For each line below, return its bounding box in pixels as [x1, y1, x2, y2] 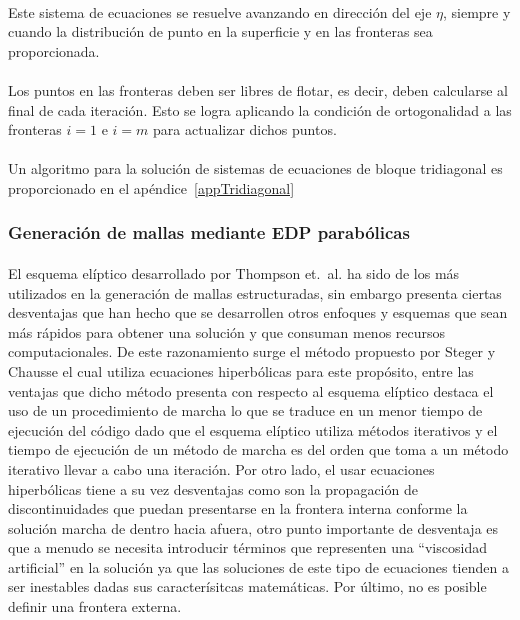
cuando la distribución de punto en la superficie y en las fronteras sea [8, 21, 433, 42]
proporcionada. [8, 40, 100, 61]
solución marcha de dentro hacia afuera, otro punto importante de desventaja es [8, 517, 499, 538]
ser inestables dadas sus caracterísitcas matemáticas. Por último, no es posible [8, 576, 487, 597]
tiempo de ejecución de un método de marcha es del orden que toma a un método [8, 439, 509, 460]
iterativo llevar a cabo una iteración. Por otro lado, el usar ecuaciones [8, 458, 435, 479]
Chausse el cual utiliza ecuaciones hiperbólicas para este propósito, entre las [8, 360, 474, 381]
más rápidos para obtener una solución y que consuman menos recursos [8, 321, 446, 342]
